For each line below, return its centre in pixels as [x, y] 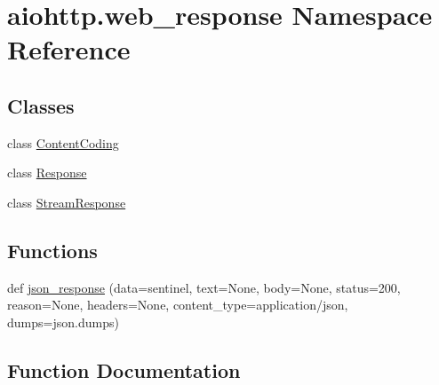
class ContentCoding [63, 142]
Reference [69, 49]
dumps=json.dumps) [63, 322]
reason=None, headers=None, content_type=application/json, [178, 305]
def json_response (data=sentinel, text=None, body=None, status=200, [204, 287]
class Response [47, 173]
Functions [52, 250]
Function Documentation [124, 369]
